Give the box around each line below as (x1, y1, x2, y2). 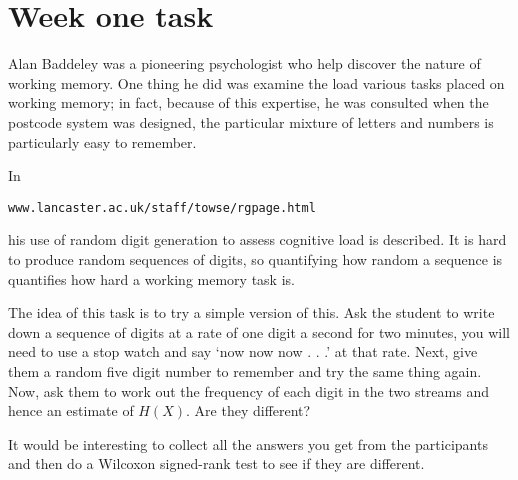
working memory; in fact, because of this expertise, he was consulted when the (8, 92, 489, 113)
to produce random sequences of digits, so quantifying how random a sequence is (8, 248, 503, 269)
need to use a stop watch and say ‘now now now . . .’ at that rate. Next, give (8, 341, 478, 362)
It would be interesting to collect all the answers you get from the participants (8, 433, 488, 454)
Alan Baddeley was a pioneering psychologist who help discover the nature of (8, 53, 481, 74)
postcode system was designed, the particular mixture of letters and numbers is (8, 111, 494, 132)
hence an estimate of (8, 400, 134, 421)
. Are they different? (186, 400, 311, 421)
